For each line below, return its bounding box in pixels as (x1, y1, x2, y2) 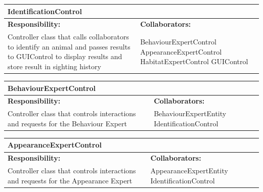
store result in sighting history (8, 61, 101, 71)
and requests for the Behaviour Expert (8, 118, 127, 128)
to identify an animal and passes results (8, 41, 130, 52)
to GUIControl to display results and (8, 51, 122, 62)
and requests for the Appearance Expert (8, 175, 133, 185)
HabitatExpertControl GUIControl (140, 56, 248, 67)
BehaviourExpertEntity (154, 108, 227, 119)
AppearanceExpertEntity (150, 165, 228, 176)
